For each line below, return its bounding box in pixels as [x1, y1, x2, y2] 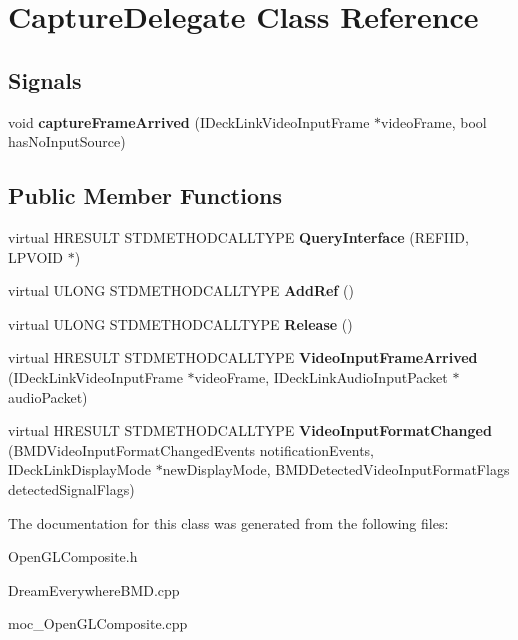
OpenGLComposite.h [8, 546, 138, 567]
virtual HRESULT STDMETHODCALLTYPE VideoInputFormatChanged [8, 420, 492, 441]
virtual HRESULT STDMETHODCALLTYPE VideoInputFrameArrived [8, 347, 478, 368]
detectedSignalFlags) [8, 478, 135, 499]
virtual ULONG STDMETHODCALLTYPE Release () [8, 313, 353, 334]
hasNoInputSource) [8, 131, 126, 152]
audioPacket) [8, 386, 88, 407]
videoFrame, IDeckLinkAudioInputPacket [194, 366, 448, 387]
